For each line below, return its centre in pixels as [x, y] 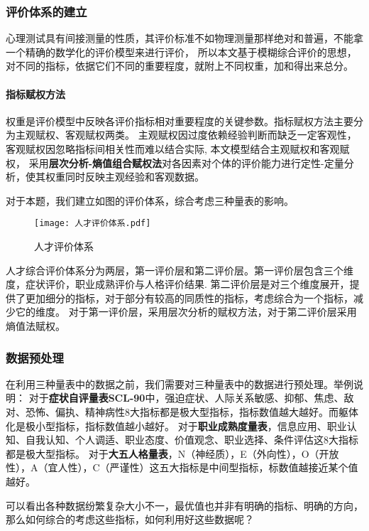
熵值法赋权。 [35, 325]
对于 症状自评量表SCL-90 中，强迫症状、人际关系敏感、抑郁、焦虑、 [186, 398]
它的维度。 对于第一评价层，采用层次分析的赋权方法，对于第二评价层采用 [186, 312]
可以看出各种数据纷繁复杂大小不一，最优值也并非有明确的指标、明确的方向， [184, 505]
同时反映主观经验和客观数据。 [134, 177]
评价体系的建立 [46, 11]
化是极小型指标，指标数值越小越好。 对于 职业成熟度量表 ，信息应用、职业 [176, 425]
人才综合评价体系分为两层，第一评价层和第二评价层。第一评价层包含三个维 [180, 270]
